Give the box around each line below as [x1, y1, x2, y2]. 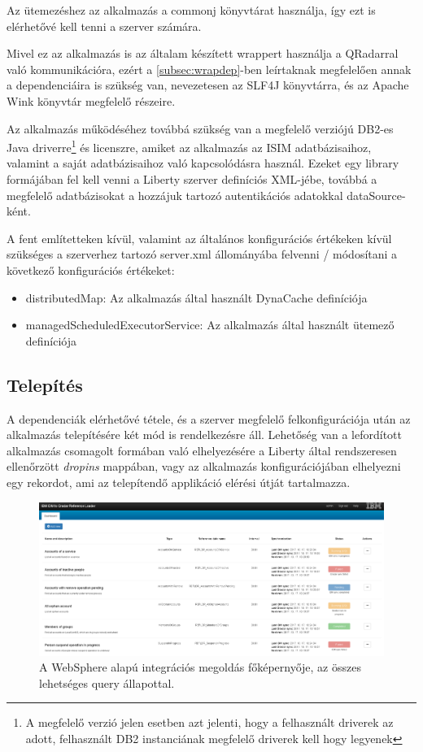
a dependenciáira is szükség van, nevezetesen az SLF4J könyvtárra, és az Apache [7, 76, 409, 93]
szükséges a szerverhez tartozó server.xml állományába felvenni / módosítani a [7, 246, 398, 263]
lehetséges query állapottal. [39, 674, 175, 691]
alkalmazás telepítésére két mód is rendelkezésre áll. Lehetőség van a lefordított [7, 426, 402, 443]
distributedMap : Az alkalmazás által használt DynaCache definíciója [25, 289, 368, 306]
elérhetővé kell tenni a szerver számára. [7, 17, 202, 34]
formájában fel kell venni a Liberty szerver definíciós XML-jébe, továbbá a [7, 171, 377, 187]
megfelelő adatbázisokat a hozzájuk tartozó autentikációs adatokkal [7, 186, 343, 203]
